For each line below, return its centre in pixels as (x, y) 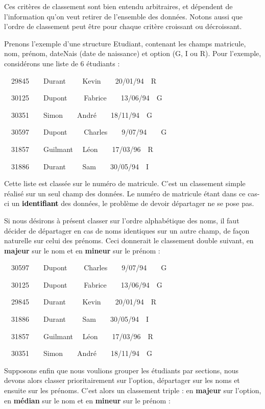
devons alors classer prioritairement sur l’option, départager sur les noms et (122, 380)
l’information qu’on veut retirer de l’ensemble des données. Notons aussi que (123, 16)
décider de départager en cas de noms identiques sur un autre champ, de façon (127, 230)
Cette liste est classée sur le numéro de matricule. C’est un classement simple (125, 183)
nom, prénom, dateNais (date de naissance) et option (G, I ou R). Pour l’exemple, (133, 53)
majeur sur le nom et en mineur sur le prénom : (82, 250)
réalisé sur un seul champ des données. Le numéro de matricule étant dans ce (125, 193)
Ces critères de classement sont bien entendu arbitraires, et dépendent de (118, 6)
